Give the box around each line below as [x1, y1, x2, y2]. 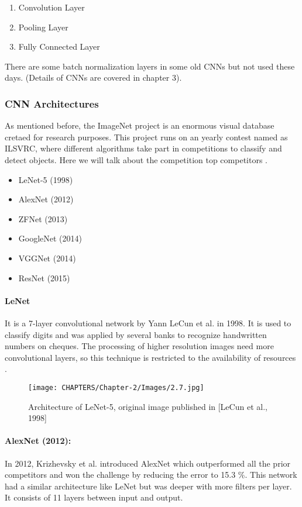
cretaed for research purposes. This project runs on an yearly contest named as [5, 130, 288, 143]
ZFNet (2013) [18, 212, 68, 225]
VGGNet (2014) [18, 251, 76, 264]
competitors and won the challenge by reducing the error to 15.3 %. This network [5, 468, 297, 481]
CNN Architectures [5, 96, 99, 111]
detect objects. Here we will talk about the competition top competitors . [5, 153, 267, 165]
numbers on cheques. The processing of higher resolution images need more [5, 340, 274, 352]
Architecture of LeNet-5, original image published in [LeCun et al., [28, 400, 267, 412]
